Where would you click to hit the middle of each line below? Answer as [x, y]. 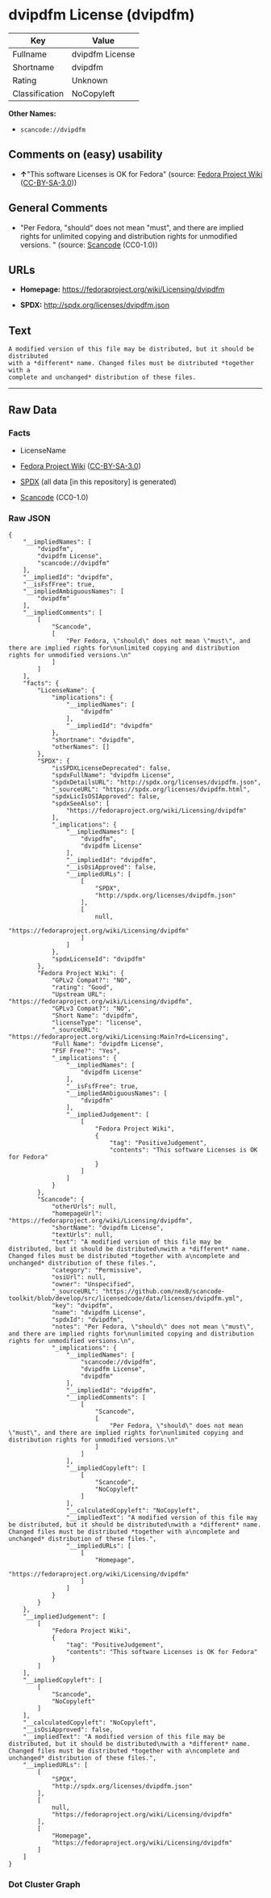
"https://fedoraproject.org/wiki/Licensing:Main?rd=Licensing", [119, 1037]
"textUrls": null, [82, 1235]
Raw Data [33, 410]
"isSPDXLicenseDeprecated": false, [111, 768]
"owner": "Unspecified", [93, 1285]
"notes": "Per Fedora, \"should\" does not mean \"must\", [152, 1327]
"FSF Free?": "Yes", [86, 1051]
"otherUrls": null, [84, 1207]
